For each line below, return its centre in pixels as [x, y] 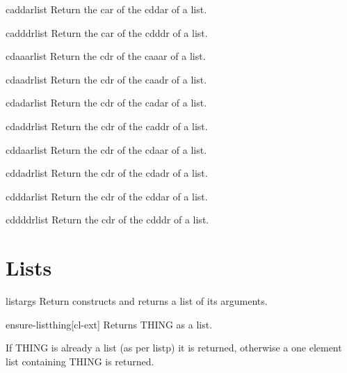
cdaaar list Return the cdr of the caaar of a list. [106, 56]
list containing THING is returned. [80, 361]
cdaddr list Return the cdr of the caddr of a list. [107, 126]
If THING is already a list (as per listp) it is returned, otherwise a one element [174, 348]
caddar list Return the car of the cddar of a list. [106, 9]
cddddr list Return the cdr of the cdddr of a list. [107, 220]
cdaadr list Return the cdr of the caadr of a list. [106, 79]
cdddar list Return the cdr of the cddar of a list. [107, 196]
